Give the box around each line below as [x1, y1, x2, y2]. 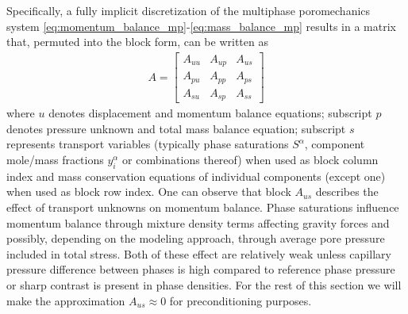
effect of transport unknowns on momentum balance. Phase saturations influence [6, 199, 399, 216]
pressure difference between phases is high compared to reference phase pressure [6, 261, 395, 278]
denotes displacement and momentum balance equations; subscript [48, 105, 372, 121]
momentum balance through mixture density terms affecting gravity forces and [6, 214, 390, 231]
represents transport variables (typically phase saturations [6, 136, 289, 152]
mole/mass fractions [6, 151, 104, 168]
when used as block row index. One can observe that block [6, 183, 291, 200]
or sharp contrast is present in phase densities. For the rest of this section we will [6, 277, 402, 293]
